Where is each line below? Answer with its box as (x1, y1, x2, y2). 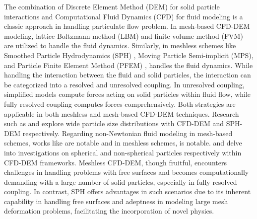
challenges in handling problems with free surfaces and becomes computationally (4, 167, 249, 177)
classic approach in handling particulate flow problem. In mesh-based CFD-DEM (4, 21, 250, 31)
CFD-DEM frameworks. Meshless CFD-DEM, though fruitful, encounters (4, 157, 227, 167)
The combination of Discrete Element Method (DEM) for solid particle (4, 1, 220, 11)
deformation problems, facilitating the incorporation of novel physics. (4, 206, 214, 216)
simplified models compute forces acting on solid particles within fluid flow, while (4, 89, 251, 99)
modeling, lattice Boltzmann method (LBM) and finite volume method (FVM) (4, 30, 243, 41)
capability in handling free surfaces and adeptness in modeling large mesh (4, 196, 228, 206)
